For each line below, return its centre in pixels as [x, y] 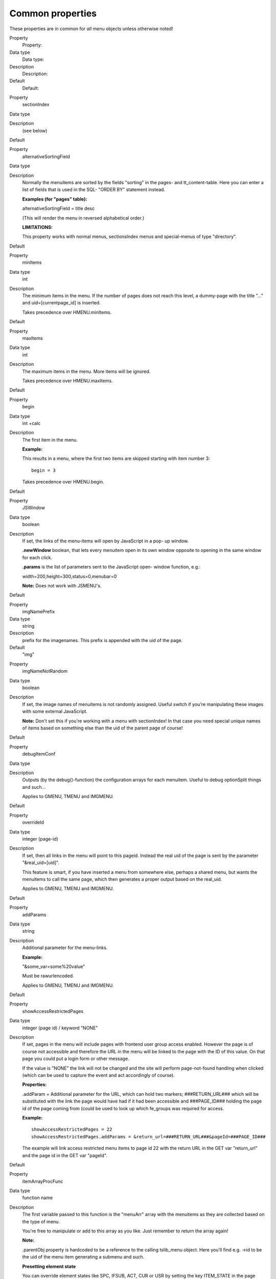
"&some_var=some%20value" [54, 966]
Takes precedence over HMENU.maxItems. [67, 381]
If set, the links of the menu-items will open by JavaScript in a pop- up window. [106, 541]
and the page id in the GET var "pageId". [65, 1155]
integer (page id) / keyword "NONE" [60, 1028]
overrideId [33, 822]
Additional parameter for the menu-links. [65, 948]
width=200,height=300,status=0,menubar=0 [70, 576]
